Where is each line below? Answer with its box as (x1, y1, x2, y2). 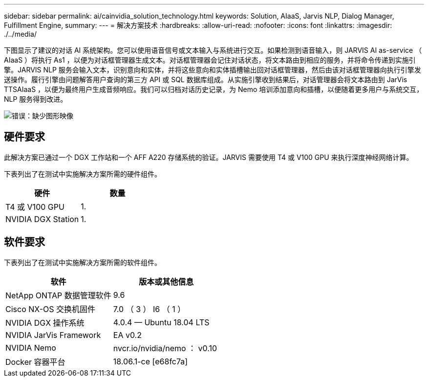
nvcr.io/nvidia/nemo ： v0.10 (113, 343, 217, 353)
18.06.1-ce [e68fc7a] (113, 356, 188, 366)
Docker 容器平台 (5, 357, 65, 367)
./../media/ (4, 30, 37, 38)
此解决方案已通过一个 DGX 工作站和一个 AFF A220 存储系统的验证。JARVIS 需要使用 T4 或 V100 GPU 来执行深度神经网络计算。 (4, 153, 413, 161)
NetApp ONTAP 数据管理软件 (5, 290, 111, 300)
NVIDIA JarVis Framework (5, 330, 101, 340)
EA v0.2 (113, 330, 142, 340)
